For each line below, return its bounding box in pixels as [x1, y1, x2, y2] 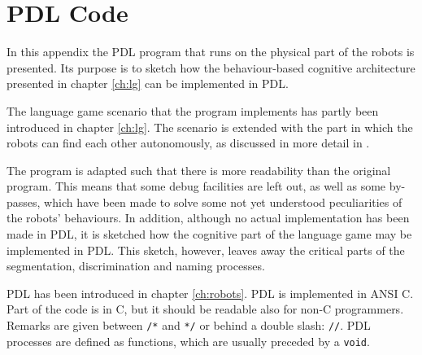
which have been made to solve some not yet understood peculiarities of [44, 193, 402, 210]
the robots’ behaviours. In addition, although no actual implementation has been [7, 209, 410, 226]
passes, [7, 193, 41, 210]
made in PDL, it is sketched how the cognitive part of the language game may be [7, 226, 412, 243]
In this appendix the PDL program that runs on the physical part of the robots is [7, 43, 415, 60]
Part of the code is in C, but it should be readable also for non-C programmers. [7, 300, 404, 318]
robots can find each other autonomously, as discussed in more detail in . [7, 134, 370, 151]
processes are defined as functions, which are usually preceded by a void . [7, 332, 370, 349]
